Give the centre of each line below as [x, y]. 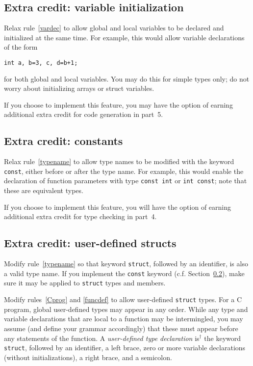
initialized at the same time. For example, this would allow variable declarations [124, 37]
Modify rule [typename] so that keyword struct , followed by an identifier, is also [126, 264]
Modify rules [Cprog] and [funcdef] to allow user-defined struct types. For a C [123, 299]
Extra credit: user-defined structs [90, 243]
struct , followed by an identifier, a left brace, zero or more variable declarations [125, 348]
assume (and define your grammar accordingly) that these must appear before [121, 328]
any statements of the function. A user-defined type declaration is [102, 338]
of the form [21, 47]
